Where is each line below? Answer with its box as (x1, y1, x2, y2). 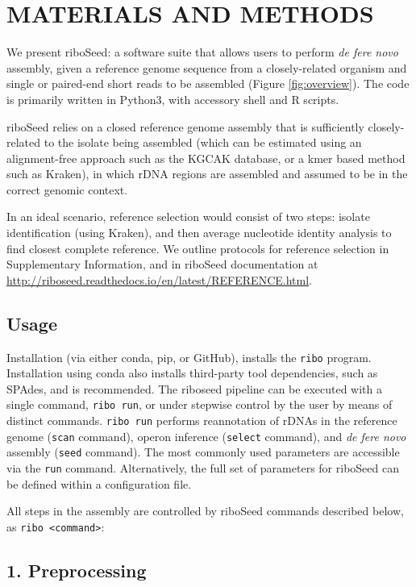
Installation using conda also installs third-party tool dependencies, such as (6, 364, 378, 381)
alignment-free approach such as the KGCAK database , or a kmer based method (6, 149, 406, 166)
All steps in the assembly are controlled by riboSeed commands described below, (6, 502, 404, 519)
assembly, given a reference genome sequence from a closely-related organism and (6, 59, 407, 76)
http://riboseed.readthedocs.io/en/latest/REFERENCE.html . (6, 271, 312, 288)
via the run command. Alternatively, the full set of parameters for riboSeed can (6, 460, 399, 477)
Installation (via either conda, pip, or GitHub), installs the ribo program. (6, 348, 372, 365)
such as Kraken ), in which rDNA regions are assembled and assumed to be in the (6, 165, 408, 182)
